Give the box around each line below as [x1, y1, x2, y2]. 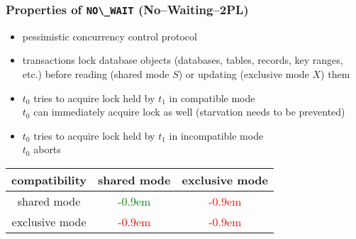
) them [321, 66, 350, 81]
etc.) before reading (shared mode [22, 66, 169, 81]
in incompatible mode [169, 128, 264, 143]
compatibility [11, 171, 87, 188]
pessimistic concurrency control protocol [22, 28, 197, 43]
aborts [33, 142, 61, 157]
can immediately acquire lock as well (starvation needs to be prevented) [33, 104, 345, 119]
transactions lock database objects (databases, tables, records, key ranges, [22, 52, 343, 67]
